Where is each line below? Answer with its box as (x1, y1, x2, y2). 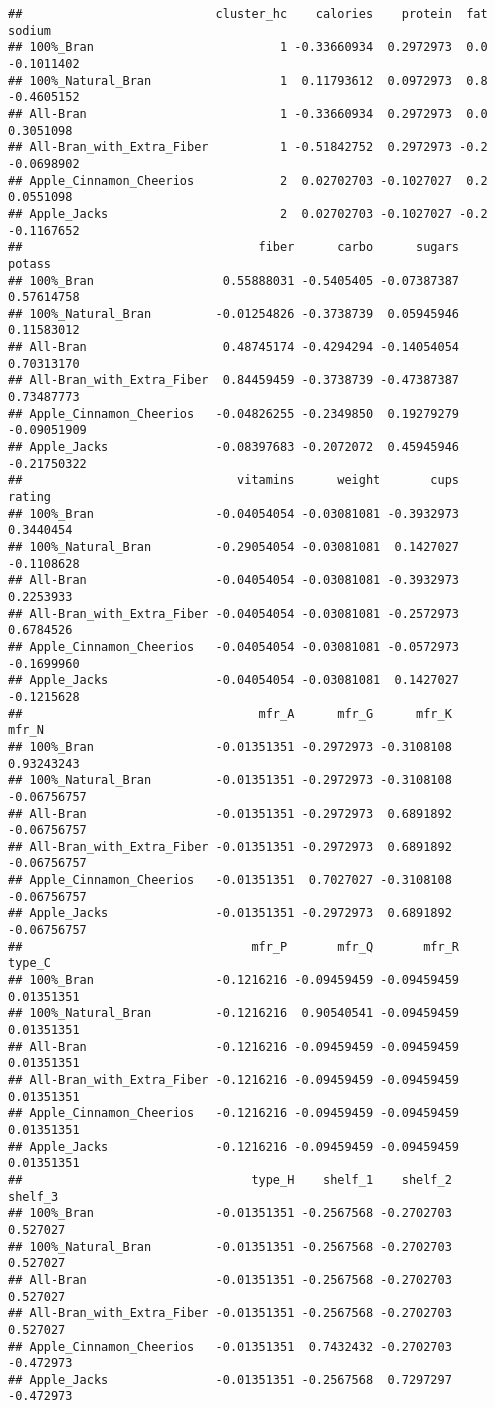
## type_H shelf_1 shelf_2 (8, 1172, 452, 1187)
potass (8, 256, 51, 271)
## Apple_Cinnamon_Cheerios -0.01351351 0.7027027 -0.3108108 (8, 873, 452, 888)
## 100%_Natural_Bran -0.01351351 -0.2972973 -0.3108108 (8, 773, 452, 788)
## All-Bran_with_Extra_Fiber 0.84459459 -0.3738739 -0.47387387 (8, 373, 460, 388)
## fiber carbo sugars (8, 240, 460, 255)
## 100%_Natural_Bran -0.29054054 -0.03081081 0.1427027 (8, 540, 460, 554)
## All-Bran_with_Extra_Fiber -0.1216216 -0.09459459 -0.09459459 (8, 1073, 460, 1087)
